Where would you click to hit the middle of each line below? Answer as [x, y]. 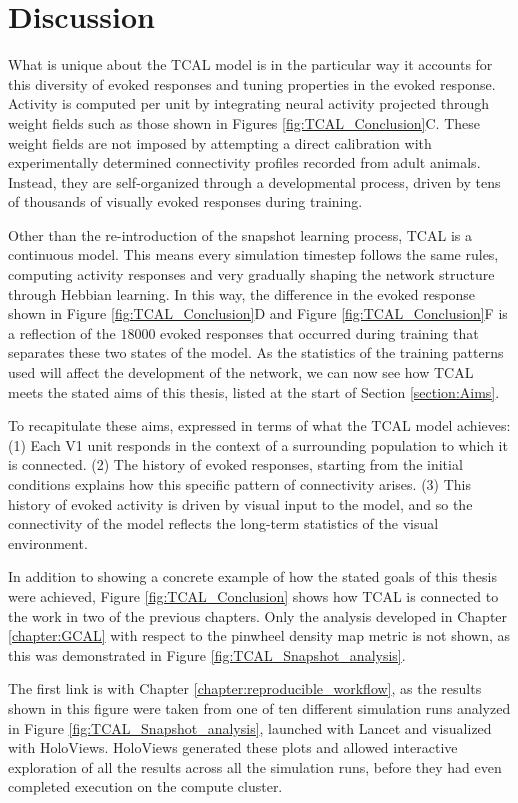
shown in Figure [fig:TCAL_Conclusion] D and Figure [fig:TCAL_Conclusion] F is [258, 313]
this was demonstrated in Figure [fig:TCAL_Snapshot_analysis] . [207, 654]
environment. [48, 542]
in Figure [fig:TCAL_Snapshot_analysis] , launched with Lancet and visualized [250, 727]
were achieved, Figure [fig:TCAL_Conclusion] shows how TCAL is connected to [253, 595]
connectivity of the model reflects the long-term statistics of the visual [223, 523]
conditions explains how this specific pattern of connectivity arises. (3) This [240, 484]
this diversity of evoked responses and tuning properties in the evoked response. [252, 83]
